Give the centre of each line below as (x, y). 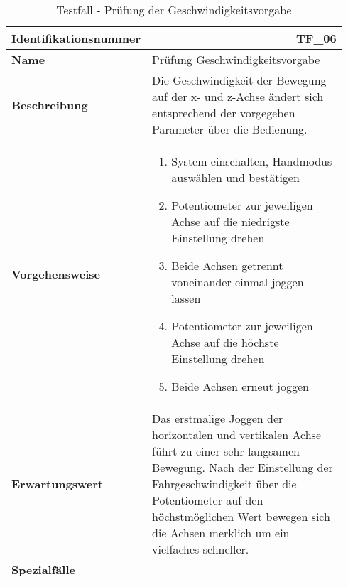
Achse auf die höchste (225, 342)
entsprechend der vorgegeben (224, 113)
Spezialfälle (43, 570)
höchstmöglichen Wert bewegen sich (241, 516)
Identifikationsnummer (76, 38)
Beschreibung (50, 104)
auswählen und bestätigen (235, 177)
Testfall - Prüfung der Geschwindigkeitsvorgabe (174, 10)
